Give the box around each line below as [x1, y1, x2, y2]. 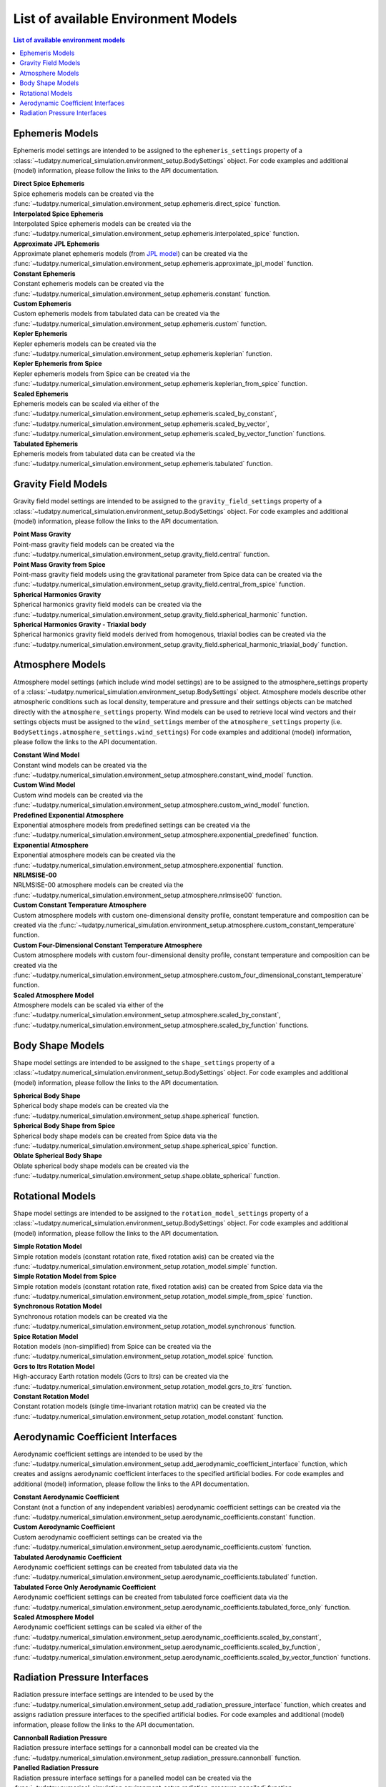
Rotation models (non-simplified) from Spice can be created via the [13, 1342, 212, 1351]
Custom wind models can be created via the [13, 791, 143, 799]
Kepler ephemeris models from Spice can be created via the [13, 369, 191, 378]
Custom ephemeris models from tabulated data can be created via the [13, 310, 220, 318]
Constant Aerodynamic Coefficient [13, 1493, 119, 1501]
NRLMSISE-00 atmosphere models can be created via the [13, 881, 184, 889]
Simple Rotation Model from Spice [13, 1272, 117, 1281]
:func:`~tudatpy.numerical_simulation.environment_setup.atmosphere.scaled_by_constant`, [13, 1011, 282, 1019]
